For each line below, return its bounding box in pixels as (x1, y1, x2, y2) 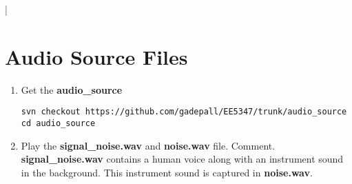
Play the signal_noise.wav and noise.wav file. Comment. (21, 138, 276, 152)
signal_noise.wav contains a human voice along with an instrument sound (21, 152, 344, 166)
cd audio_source (21, 118, 96, 128)
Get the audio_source (21, 82, 123, 96)
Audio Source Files (5, 42, 188, 70)
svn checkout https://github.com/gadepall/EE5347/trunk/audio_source (21, 107, 347, 117)
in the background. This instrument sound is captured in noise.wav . (21, 165, 313, 179)
